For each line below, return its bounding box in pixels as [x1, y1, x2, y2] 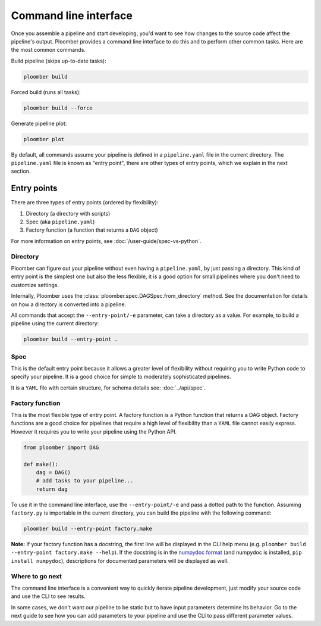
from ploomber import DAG [23, 444, 99, 451]
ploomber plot [23, 136, 65, 142]
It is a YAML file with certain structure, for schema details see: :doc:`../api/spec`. [11, 384, 206, 391]
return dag [36, 485, 68, 493]
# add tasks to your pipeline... [36, 477, 134, 484]
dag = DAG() [36, 469, 71, 476]
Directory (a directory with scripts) [26, 210, 111, 217]
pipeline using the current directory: [11, 320, 99, 327]
